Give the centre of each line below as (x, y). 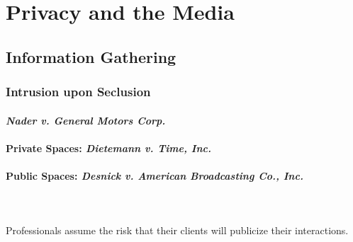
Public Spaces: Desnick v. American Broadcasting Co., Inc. (155, 175)
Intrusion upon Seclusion (78, 92)
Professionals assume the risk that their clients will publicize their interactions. (177, 230)
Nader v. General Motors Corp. (86, 120)
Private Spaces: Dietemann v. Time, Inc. (108, 148)
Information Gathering (91, 56)
